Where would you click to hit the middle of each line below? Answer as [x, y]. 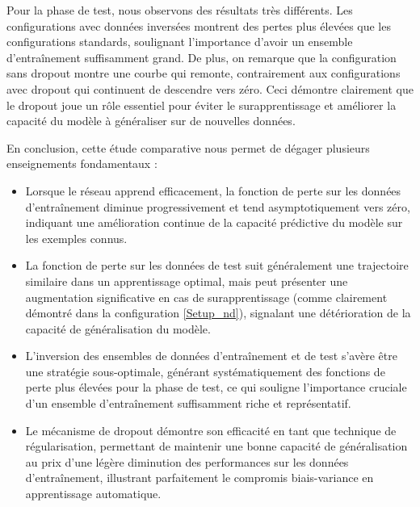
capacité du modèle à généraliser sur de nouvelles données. [151, 121]
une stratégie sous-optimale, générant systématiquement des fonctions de [205, 371]
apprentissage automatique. [93, 494]
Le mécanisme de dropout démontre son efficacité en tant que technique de [211, 430]
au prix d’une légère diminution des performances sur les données [187, 461]
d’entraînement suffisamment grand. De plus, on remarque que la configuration [202, 57]
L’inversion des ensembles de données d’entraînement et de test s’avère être [211, 356]
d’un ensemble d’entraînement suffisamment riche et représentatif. [188, 403]
